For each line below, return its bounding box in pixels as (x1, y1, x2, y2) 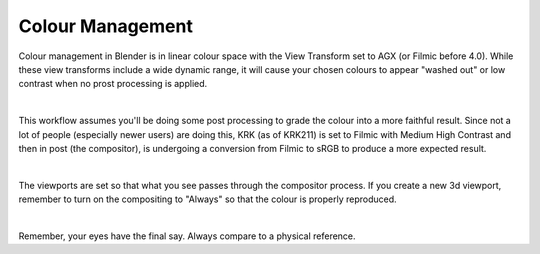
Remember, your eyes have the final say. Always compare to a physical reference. (18, 230, 356, 242)
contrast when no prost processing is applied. (18, 78, 208, 90)
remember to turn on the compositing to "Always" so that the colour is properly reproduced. (18, 193, 397, 205)
